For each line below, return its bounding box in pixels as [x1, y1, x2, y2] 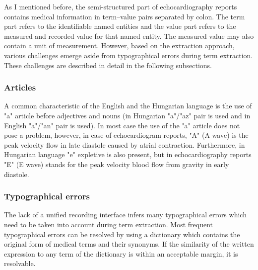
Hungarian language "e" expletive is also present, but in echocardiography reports [4, 149, 252, 160]
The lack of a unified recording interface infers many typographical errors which [4, 209, 247, 220]
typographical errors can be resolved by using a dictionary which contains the [4, 229, 240, 239]
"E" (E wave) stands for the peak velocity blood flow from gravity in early [4, 159, 229, 169]
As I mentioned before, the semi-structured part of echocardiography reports [4, 1, 237, 11]
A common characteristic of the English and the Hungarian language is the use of [4, 100, 252, 111]
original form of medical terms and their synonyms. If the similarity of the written [4, 239, 254, 249]
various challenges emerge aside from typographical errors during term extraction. [4, 50, 253, 60]
